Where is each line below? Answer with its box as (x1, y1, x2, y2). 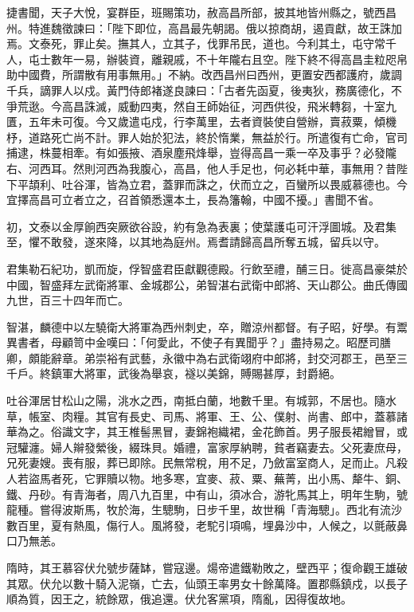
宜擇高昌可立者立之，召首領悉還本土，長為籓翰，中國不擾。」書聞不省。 (6, 191, 380, 208)
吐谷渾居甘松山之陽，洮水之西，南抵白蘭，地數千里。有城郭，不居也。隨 (6, 392, 385, 409)
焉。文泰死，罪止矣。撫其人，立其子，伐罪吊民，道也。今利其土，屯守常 (6, 35, 385, 52)
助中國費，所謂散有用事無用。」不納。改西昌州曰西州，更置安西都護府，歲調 (6, 66, 402, 83)
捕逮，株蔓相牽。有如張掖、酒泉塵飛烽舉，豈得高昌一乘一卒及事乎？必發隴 (6, 144, 396, 161)
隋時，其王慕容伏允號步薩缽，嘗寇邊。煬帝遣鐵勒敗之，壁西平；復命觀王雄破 (6, 559, 408, 575)
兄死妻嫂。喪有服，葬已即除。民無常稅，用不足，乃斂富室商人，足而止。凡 (6, 454, 396, 471)
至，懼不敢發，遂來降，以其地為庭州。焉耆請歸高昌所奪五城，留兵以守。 (6, 233, 385, 250)
